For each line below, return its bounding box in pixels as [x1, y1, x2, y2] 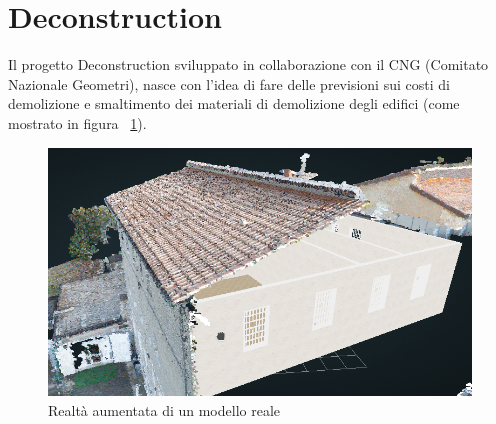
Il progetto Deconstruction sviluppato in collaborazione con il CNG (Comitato [8, 54, 489, 75]
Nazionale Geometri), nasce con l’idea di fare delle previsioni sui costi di [8, 73, 450, 94]
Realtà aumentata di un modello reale [48, 399, 281, 420]
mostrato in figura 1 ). [8, 112, 147, 133]
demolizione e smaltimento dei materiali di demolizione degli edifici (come [8, 93, 460, 114]
